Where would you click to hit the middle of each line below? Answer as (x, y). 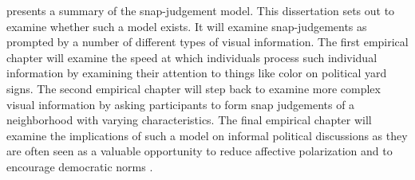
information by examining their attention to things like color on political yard (197, 73)
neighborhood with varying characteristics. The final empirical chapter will (189, 120)
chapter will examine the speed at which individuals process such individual (192, 57)
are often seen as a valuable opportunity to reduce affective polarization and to (200, 151)
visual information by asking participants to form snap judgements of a (181, 104)
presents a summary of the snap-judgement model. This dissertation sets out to (201, 10)
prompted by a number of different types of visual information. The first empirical (207, 42)
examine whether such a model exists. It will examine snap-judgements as (187, 26)
